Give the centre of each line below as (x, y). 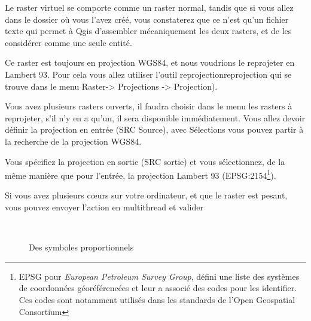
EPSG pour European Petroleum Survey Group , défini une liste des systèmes (159, 276)
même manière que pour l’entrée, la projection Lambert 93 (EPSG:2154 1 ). (141, 174)
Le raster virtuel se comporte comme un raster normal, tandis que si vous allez (149, 7)
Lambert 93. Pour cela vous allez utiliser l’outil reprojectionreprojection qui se (148, 74)
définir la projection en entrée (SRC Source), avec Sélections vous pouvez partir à (154, 129)
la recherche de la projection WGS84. (73, 141)
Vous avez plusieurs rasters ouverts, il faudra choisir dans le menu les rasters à (149, 106)
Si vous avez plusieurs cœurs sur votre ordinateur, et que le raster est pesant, (146, 195)
